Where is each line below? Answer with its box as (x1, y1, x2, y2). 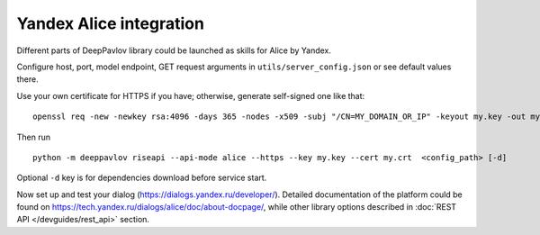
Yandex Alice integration (16, 14, 204, 33)
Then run (16, 131, 51, 142)
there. (16, 74, 40, 85)
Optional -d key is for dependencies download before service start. (16, 172, 267, 184)
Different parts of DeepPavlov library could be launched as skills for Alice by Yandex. (16, 45, 332, 56)
